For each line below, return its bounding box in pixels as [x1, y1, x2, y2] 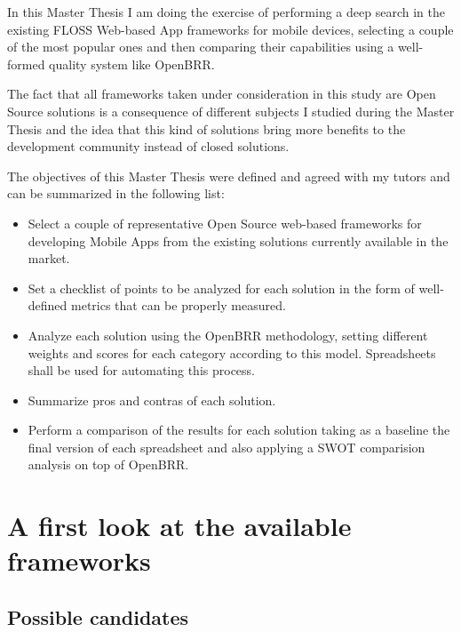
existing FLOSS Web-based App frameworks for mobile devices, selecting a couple [7, 20, 454, 38]
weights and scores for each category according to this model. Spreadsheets [28, 343, 436, 362]
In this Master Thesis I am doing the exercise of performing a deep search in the [7, 3, 445, 20]
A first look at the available [7, 508, 352, 544]
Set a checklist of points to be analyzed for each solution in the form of [28, 278, 415, 297]
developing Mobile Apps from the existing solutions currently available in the [28, 231, 449, 250]
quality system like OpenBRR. [49, 54, 215, 73]
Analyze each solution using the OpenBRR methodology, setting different [28, 325, 428, 344]
